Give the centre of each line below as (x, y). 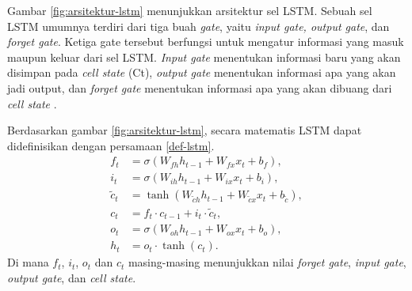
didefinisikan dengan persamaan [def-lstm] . (111, 145)
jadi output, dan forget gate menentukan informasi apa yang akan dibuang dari (200, 87)
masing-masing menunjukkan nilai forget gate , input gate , (267, 262)
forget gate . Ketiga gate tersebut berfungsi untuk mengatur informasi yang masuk (206, 42)
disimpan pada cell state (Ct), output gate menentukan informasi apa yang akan (202, 72)
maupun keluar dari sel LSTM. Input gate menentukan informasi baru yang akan (204, 57)
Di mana (28, 262)
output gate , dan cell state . (72, 277)
